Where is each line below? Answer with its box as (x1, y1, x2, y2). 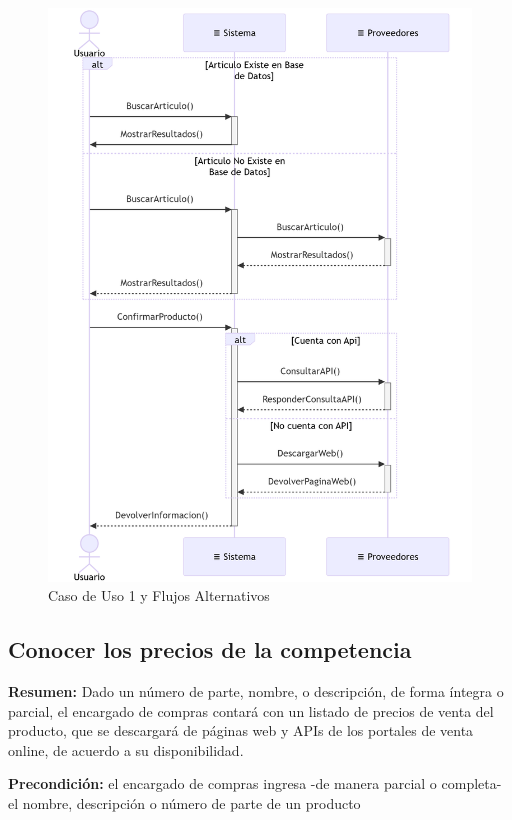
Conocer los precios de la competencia (8, 634, 412, 665)
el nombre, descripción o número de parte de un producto (8, 792, 361, 813)
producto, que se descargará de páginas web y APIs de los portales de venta (8, 720, 474, 741)
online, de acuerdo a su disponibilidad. (8, 739, 244, 760)
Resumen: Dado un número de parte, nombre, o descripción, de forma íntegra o (8, 680, 504, 701)
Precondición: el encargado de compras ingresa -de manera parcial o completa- (8, 773, 502, 794)
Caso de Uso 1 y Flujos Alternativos (48, 585, 270, 606)
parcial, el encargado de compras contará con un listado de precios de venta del (8, 700, 494, 721)
